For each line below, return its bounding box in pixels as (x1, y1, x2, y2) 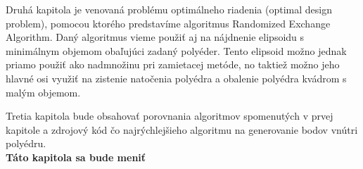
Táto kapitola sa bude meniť (6, 149, 146, 164)
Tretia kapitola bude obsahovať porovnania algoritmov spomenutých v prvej (6, 108, 333, 123)
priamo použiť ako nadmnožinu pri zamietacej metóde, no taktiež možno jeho (6, 57, 340, 72)
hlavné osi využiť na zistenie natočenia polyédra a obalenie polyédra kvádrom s (6, 70, 347, 85)
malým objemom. (6, 84, 81, 99)
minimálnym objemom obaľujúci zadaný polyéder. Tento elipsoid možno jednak (6, 43, 347, 58)
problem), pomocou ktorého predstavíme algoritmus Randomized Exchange (6, 15, 331, 30)
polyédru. (6, 136, 46, 151)
